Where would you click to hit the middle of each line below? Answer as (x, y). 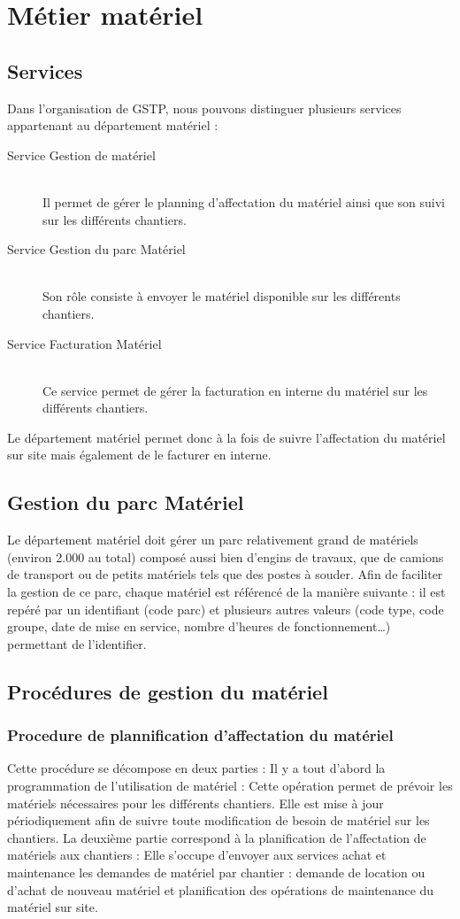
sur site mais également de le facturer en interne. (139, 455)
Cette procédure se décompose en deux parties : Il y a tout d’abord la (196, 768)
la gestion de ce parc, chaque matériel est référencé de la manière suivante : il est (226, 592)
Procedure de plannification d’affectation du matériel (200, 735)
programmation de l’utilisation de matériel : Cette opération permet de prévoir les (230, 786)
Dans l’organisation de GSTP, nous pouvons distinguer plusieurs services (204, 108)
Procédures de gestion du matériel (168, 691)
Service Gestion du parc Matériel (96, 249)
